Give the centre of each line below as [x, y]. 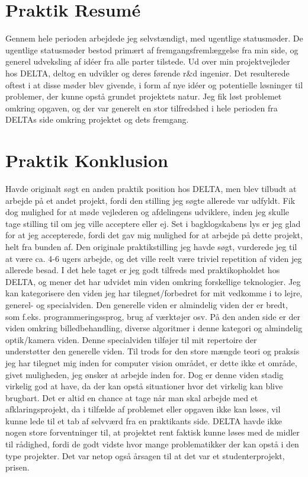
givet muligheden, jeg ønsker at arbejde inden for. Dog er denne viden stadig [145, 374]
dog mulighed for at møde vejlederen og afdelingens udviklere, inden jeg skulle [147, 212]
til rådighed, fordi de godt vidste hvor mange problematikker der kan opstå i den [152, 444]
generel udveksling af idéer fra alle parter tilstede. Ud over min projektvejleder [148, 61]
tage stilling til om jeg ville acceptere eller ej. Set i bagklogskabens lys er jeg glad [153, 223]
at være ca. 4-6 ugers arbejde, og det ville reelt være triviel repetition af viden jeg [154, 258]
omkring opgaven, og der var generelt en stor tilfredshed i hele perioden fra [142, 108]
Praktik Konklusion [87, 160]
